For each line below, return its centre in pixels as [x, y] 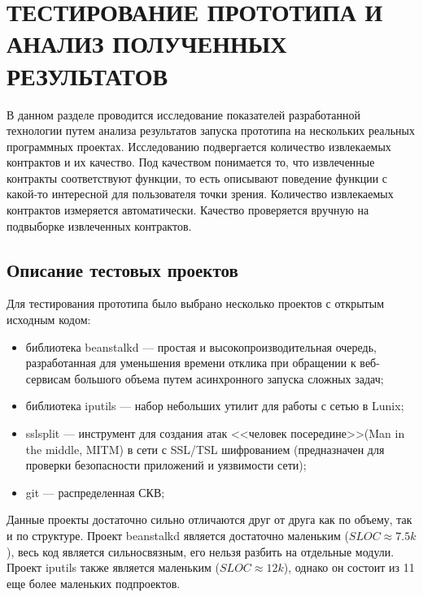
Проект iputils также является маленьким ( [113, 567]
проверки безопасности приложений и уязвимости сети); [166, 465]
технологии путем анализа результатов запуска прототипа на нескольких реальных [211, 130]
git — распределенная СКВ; [95, 492]
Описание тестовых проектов [122, 269]
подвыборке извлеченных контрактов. [99, 225]
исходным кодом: [49, 320]
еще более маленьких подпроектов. [94, 583]
